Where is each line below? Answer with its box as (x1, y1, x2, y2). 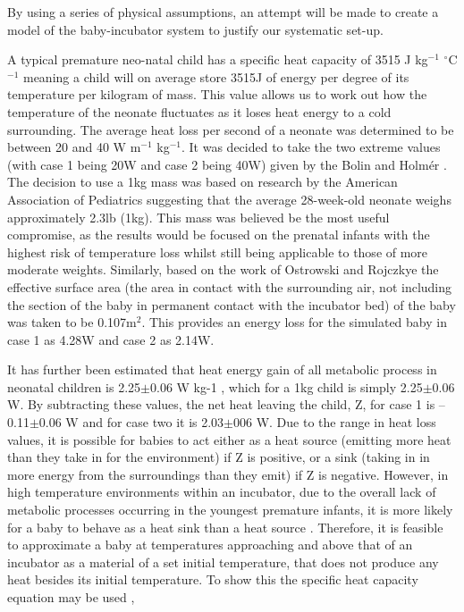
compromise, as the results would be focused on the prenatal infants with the (7, 225, 430, 244)
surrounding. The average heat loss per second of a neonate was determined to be (7, 120, 454, 138)
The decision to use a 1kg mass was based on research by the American (7, 172, 398, 191)
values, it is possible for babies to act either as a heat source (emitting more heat (7, 430, 451, 449)
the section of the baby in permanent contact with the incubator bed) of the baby (7, 295, 456, 314)
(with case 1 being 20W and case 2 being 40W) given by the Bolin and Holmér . (7, 155, 447, 173)
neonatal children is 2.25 (7, 377, 141, 396)
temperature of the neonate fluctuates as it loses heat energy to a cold (7, 102, 392, 121)
